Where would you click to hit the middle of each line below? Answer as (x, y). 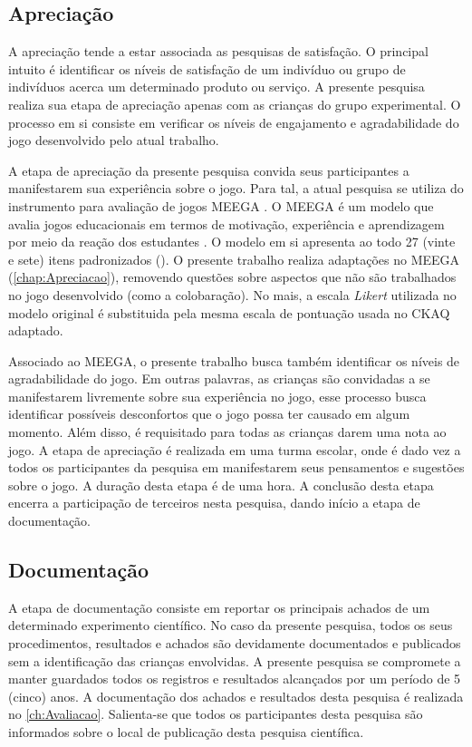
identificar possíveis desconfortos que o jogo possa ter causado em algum (209, 414)
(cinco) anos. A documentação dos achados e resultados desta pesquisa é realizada (236, 696)
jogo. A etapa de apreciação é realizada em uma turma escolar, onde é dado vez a (235, 449)
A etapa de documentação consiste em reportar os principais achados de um (219, 607)
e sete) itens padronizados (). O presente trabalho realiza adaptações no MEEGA (234, 259)
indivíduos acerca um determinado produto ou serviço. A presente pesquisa (217, 87)
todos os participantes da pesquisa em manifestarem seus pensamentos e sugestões (236, 467)
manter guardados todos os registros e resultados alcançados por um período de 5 (235, 679)
